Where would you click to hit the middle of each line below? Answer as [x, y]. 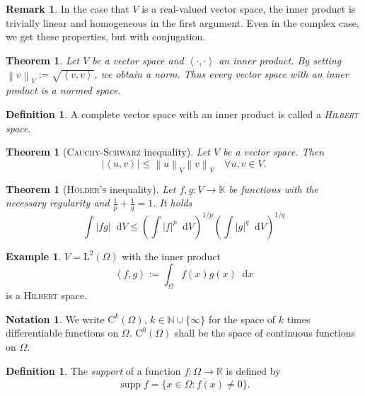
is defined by [253, 370]
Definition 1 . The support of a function [93, 370]
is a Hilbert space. [47, 295]
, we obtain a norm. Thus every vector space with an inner [221, 74]
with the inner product [172, 256]
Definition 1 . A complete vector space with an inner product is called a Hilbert [182, 114]
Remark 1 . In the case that [68, 8]
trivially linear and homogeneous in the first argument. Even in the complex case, [182, 22]
